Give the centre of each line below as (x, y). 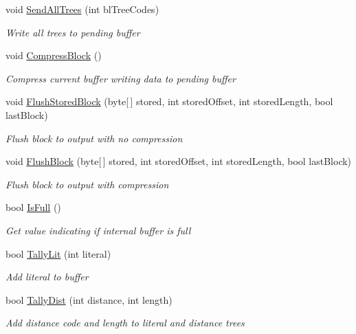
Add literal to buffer (47, 277)
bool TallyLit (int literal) (58, 253)
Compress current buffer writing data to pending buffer (121, 78)
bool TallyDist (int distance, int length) (89, 299)
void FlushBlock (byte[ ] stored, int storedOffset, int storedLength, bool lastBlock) (179, 161)
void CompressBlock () (54, 55)
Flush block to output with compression (87, 184)
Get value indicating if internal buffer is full (98, 230)
